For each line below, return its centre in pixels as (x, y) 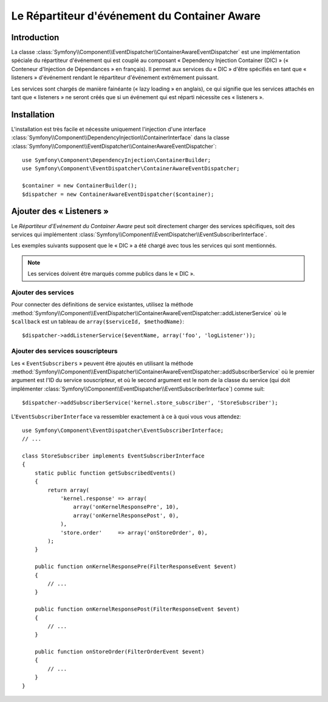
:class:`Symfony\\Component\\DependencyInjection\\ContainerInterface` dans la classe (121, 137)
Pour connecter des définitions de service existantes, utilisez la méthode (102, 305)
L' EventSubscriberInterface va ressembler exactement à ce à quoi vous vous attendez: (126, 416)
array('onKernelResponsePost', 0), (126, 515)
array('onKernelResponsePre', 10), (126, 507)
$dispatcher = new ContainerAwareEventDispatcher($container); (118, 194)
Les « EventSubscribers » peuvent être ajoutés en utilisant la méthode (102, 363)
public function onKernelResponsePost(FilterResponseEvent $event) (137, 609)
